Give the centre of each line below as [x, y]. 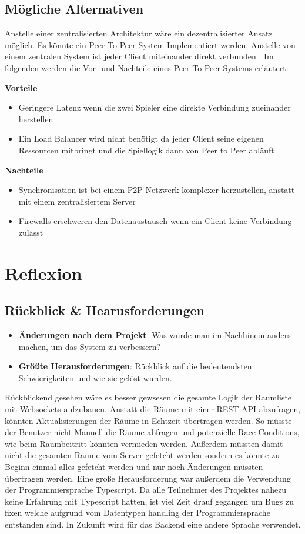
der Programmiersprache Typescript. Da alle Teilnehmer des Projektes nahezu [146, 490]
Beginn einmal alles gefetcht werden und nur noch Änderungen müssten [134, 467]
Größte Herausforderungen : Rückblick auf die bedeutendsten [135, 366]
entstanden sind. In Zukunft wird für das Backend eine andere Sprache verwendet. [153, 524]
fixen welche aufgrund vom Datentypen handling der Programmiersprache [138, 513]
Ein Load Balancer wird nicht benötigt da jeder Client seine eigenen [141, 138]
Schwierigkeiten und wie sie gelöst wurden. [95, 377]
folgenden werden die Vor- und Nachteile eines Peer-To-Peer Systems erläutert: [147, 67]
